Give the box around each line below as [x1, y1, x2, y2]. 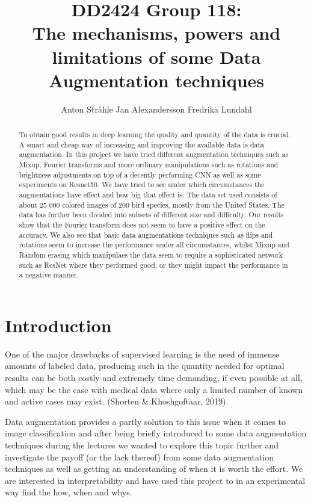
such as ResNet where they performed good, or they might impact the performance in [19, 259, 288, 270]
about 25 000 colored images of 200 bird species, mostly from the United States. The [19, 199, 285, 209]
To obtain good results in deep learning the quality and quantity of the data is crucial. [19, 129, 291, 140]
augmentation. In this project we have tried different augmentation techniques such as [19, 149, 289, 160]
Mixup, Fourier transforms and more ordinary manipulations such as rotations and [19, 160, 279, 170]
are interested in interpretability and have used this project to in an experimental [5, 474, 306, 486]
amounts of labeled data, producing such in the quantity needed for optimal [5, 359, 285, 372]
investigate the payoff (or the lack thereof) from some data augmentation [5, 450, 274, 463]
